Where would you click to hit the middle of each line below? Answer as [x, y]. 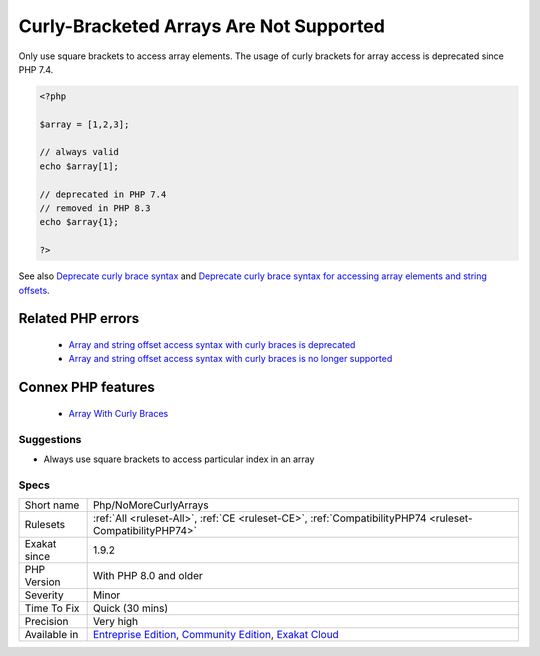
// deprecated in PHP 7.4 [103, 194]
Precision [46, 622]
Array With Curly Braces [118, 413]
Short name [52, 505]
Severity [44, 595]
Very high [115, 622]
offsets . [34, 290]
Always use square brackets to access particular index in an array [179, 459]
